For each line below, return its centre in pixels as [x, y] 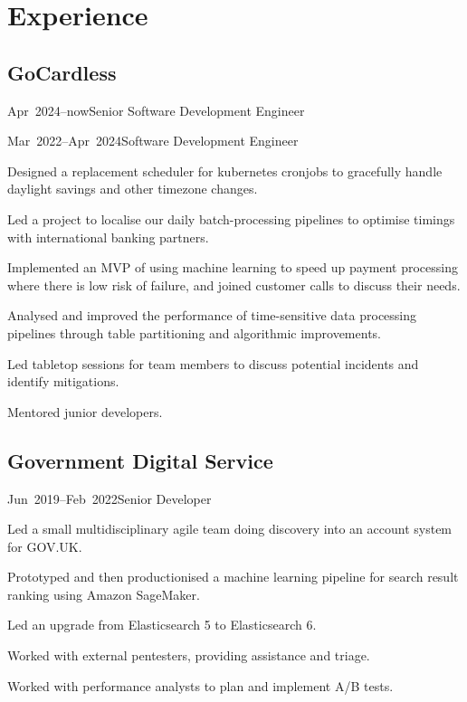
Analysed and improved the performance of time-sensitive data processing [212, 315]
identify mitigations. [63, 381]
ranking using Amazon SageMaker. [104, 594]
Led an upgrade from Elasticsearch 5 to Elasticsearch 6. [162, 625]
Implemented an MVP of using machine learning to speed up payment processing [233, 267]
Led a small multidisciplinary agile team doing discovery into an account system [230, 529]
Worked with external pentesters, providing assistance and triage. [189, 655]
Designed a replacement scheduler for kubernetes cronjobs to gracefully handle [225, 171]
